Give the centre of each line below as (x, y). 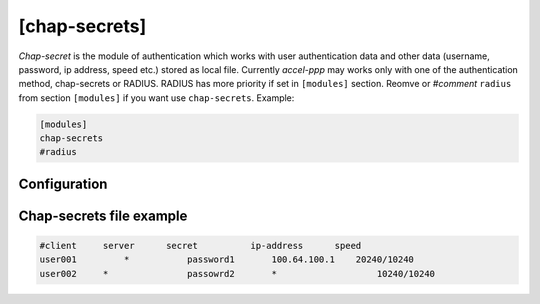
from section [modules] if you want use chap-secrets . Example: (156, 97)
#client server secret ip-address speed (200, 246)
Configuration (63, 183)
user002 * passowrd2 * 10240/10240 (237, 273)
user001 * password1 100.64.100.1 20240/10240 (227, 259)
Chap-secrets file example (103, 215)
